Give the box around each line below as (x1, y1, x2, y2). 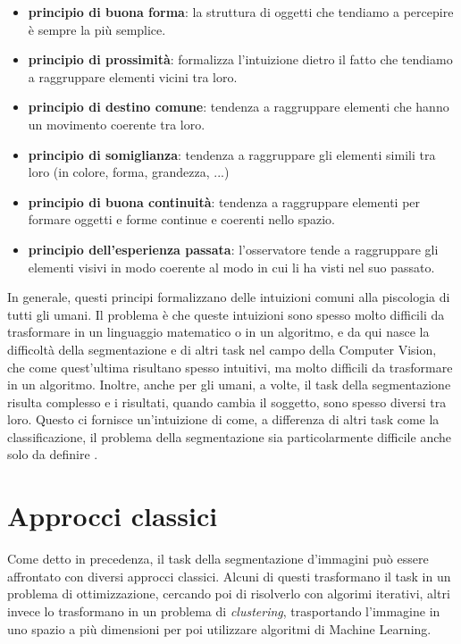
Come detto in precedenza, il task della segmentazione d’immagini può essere (7, 549, 429, 568)
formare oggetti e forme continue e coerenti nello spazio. (28, 210, 335, 229)
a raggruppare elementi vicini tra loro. (28, 67, 238, 86)
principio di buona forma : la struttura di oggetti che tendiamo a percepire (28, 3, 454, 21)
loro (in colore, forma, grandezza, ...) (28, 163, 230, 181)
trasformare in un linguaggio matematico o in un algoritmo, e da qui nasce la (7, 322, 430, 341)
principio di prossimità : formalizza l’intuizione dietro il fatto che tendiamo (28, 50, 453, 69)
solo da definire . (7, 445, 98, 464)
